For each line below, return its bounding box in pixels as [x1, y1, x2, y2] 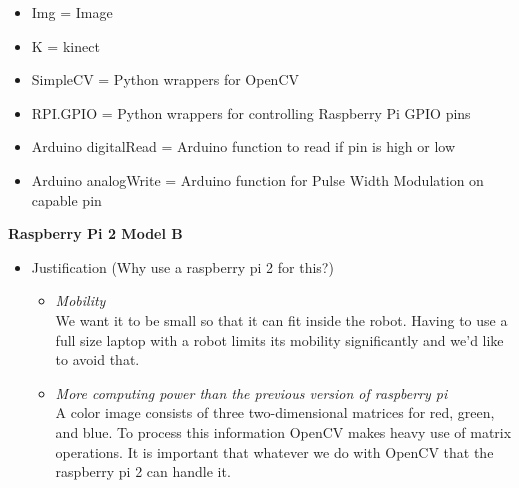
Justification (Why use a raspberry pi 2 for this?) [31, 256, 334, 277]
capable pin [31, 189, 102, 210]
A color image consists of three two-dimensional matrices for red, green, [55, 402, 495, 423]
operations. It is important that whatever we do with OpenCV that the [55, 441, 494, 462]
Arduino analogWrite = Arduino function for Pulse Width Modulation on [31, 169, 484, 190]
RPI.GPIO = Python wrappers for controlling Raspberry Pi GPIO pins [31, 102, 471, 123]
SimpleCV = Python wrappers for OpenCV [31, 69, 299, 90]
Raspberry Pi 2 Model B [8, 223, 183, 244]
